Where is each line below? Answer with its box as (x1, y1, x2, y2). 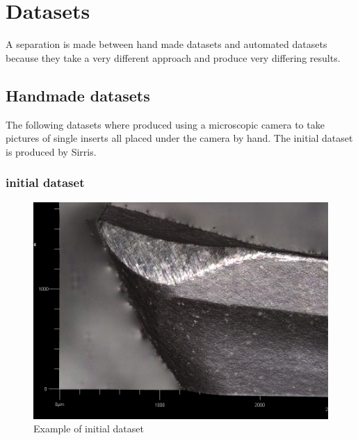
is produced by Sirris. (6, 144, 97, 158)
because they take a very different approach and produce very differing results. (6, 50, 341, 65)
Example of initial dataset (33, 421, 144, 436)
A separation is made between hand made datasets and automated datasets (6, 37, 327, 51)
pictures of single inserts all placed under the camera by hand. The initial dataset (6, 131, 353, 145)
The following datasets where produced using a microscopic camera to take (6, 117, 325, 131)
